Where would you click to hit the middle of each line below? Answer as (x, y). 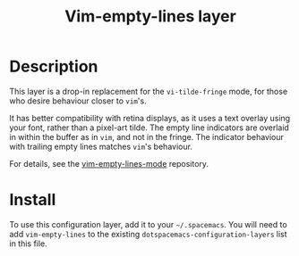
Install (33, 200)
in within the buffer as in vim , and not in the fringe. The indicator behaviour (147, 136)
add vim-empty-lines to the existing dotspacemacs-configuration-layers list (149, 234)
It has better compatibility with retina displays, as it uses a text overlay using (150, 118)
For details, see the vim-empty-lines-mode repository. (109, 163)
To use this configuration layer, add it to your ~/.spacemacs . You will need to (149, 224)
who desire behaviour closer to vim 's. (78, 101)
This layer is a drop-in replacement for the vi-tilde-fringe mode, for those (149, 91)
